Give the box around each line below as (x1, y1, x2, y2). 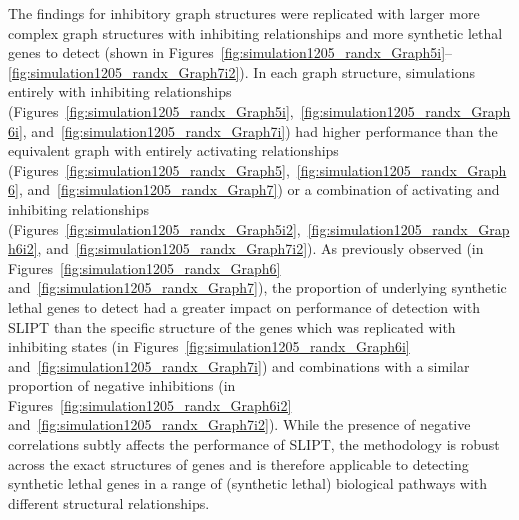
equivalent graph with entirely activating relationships (8, 140, 339, 161)
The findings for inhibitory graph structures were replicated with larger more (8, 3, 480, 23)
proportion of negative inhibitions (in (8, 375, 236, 396)
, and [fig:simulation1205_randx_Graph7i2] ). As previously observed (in (37, 238, 484, 259)
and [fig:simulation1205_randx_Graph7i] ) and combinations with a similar (8, 355, 470, 376)
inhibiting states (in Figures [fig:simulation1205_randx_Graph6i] (8, 336, 410, 357)
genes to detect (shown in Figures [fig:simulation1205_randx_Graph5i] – (8, 42, 453, 63)
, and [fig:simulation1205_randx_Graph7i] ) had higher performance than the (22, 120, 498, 141)
